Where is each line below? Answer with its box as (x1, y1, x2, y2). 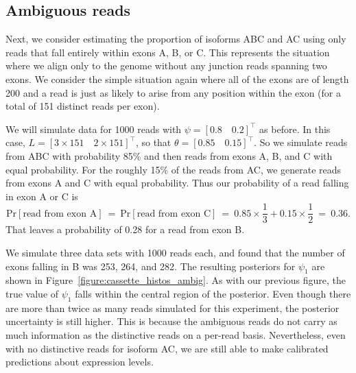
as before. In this (259, 121, 331, 136)
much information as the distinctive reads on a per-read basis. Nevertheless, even (5, 327, 346, 341)
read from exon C (137, 208, 211, 219)
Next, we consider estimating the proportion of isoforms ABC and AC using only (5, 32, 346, 46)
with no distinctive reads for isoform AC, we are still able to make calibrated (5, 341, 329, 355)
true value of (5, 286, 59, 300)
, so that (135, 135, 171, 149)
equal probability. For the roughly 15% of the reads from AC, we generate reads (5, 162, 342, 176)
